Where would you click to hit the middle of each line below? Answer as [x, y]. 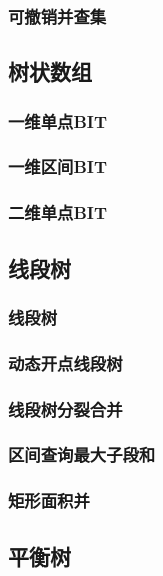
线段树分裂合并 [65, 408]
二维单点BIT [58, 212]
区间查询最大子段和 [82, 454]
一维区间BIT [58, 166]
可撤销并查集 [57, 15]
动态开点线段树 [65, 362]
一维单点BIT [58, 120]
